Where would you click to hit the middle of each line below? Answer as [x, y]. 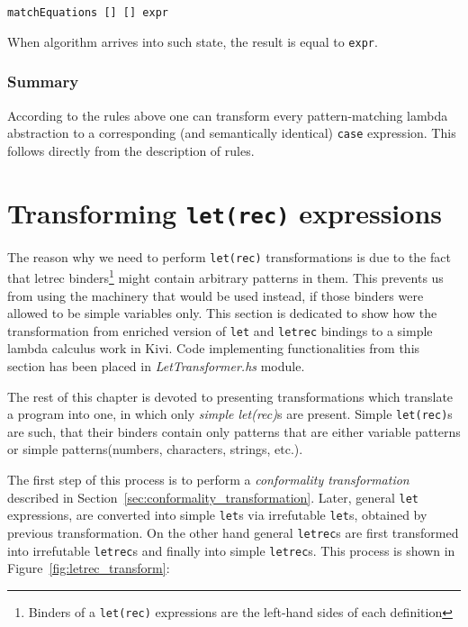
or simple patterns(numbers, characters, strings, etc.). [155, 449]
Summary [43, 82]
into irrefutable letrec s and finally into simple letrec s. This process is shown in [231, 550]
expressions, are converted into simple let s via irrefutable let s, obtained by [217, 515]
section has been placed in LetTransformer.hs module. [156, 365]
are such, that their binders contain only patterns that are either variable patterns [234, 431]
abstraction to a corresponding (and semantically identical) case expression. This [232, 133]
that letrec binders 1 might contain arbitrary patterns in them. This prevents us [225, 276]
